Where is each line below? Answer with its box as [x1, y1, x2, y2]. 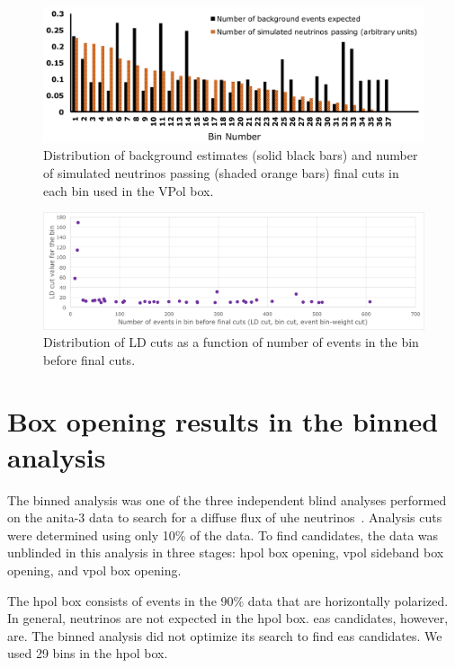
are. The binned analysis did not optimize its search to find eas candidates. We [7, 626, 442, 645]
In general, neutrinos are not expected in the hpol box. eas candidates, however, [7, 609, 449, 628]
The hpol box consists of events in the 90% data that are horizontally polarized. [7, 591, 449, 610]
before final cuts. [43, 350, 136, 369]
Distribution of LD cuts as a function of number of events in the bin [43, 333, 419, 352]
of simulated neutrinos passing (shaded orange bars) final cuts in [43, 163, 399, 182]
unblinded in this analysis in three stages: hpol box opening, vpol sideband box [7, 543, 444, 562]
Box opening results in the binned [7, 403, 439, 440]
